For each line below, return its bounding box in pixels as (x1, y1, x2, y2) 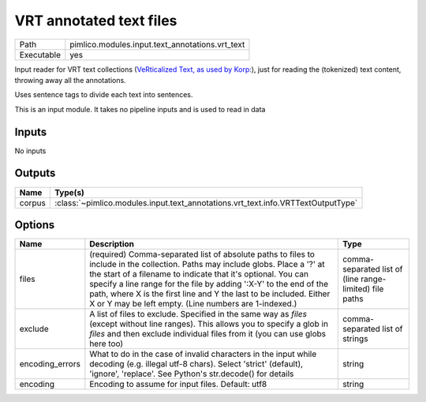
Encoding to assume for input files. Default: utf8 (89, 379, 267, 390)
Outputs (14, 167, 56, 180)
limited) (342, 284, 371, 295)
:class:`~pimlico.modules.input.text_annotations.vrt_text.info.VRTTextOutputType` (54, 197, 358, 209)
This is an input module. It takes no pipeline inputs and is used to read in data (14, 104, 266, 114)
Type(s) (54, 186, 84, 197)
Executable (19, 49, 61, 60)
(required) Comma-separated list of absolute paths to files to (89, 249, 316, 260)
